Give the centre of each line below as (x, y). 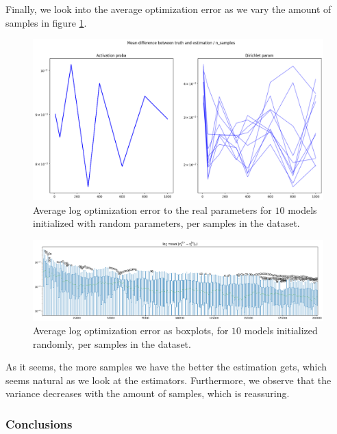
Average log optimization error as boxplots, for (131, 330)
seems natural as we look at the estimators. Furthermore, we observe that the (168, 380)
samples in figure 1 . (46, 22)
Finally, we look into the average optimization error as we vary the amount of (168, 9)
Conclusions (39, 424)
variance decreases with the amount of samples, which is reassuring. (148, 393)
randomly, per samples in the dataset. (112, 343)
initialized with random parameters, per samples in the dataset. (166, 223)
